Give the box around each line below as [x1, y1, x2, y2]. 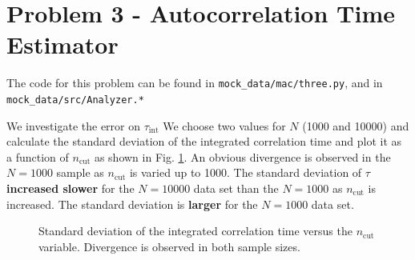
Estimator [6, 28, 119, 61]
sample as [56, 164, 104, 181]
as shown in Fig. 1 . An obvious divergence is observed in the [94, 148, 391, 165]
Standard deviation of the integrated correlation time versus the [38, 222, 353, 239]
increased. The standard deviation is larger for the [6, 195, 258, 212]
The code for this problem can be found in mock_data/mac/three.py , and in [6, 74, 383, 91]
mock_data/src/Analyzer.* [6, 94, 144, 106]
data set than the [193, 180, 279, 196]
